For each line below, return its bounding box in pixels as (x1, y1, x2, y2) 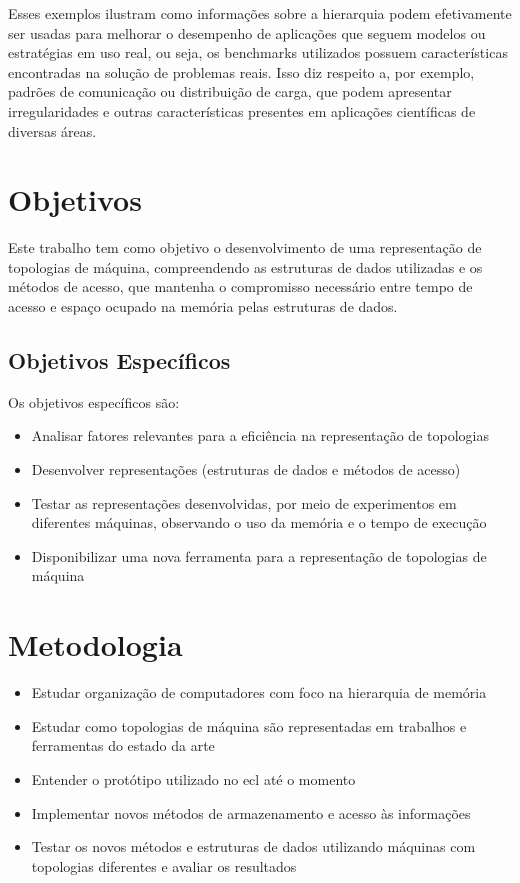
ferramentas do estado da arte (31, 735, 215, 756)
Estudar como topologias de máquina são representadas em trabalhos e (31, 715, 467, 736)
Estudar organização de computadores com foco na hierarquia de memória (31, 682, 487, 703)
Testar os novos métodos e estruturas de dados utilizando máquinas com (31, 836, 476, 857)
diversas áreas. (8, 120, 97, 141)
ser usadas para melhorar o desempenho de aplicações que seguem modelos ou (8, 22, 486, 43)
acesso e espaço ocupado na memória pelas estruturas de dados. (8, 296, 398, 317)
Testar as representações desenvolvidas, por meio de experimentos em (31, 492, 457, 513)
